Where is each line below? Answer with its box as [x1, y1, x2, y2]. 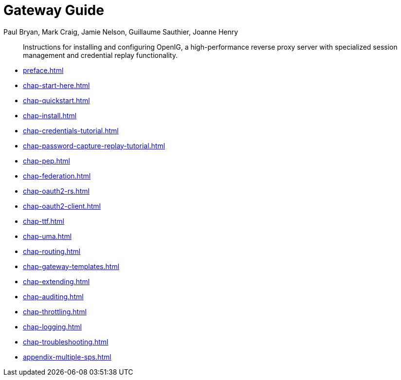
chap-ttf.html [23, 217, 64, 225]
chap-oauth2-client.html [23, 201, 101, 210]
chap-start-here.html [23, 81, 90, 90]
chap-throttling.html [23, 307, 87, 316]
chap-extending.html [23, 277, 90, 286]
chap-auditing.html [23, 292, 84, 301]
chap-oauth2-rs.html [23, 186, 90, 195]
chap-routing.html [23, 247, 81, 255]
